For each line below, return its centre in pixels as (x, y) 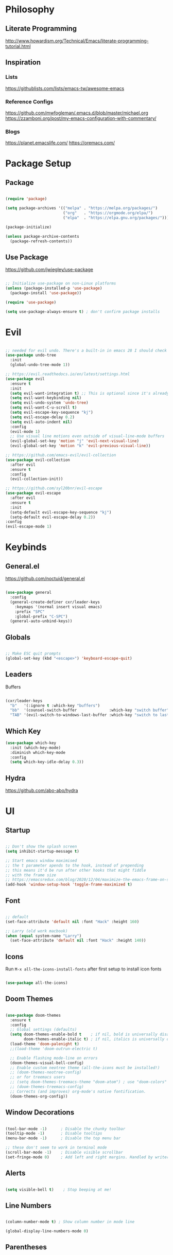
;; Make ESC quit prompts (33, 654)
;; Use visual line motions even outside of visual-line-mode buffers (87, 436)
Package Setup (38, 164)
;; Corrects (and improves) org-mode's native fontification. (78, 1091)
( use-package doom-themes (33, 1015)
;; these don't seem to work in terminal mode (56, 1148)
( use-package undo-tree (31, 355)
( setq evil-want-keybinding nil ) (46, 398)
